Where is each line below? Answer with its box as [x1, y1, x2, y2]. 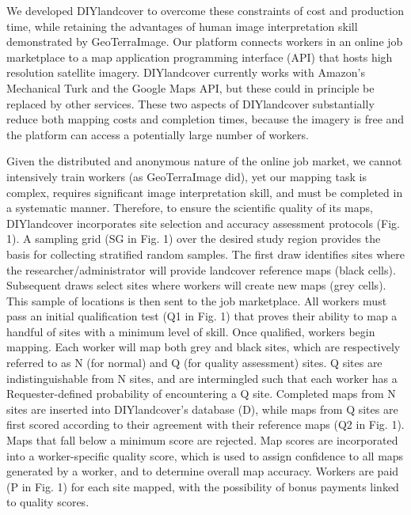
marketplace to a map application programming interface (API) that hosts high [6, 48, 393, 65]
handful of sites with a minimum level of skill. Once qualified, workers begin [6, 323, 375, 339]
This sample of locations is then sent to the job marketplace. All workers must [6, 292, 387, 309]
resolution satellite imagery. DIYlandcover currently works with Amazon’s [6, 64, 366, 81]
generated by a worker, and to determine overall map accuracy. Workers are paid [6, 463, 399, 479]
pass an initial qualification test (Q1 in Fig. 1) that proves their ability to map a [6, 308, 398, 324]
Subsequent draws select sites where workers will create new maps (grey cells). [6, 277, 386, 293]
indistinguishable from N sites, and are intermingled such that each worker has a [6, 369, 398, 386]
